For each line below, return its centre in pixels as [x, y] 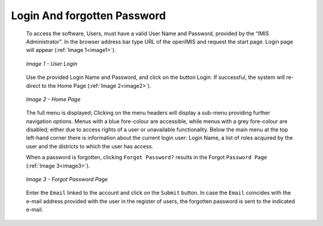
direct [33, 85]
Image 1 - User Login [52, 63]
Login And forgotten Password [89, 16]
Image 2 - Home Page [53, 99]
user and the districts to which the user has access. [90, 146]
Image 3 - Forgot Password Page [67, 179]
